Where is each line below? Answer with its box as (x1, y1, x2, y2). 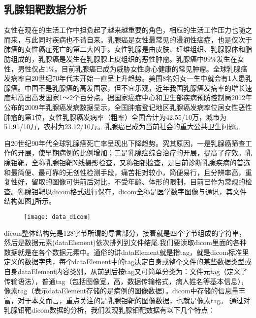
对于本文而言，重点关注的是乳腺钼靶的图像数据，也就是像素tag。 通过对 (17, 295, 251, 305)
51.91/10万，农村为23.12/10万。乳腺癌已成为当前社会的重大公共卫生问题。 (4, 121, 242, 132)
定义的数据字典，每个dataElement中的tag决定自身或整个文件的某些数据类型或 (4, 256, 252, 267)
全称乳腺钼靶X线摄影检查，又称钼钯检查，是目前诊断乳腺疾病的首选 (31, 157, 251, 167)
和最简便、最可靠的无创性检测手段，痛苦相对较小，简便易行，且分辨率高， (4, 167, 245, 177)
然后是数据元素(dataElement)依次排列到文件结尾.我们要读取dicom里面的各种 (4, 237, 247, 247)
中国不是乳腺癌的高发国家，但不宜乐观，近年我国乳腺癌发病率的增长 (24, 82, 245, 93)
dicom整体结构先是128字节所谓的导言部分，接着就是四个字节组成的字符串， (4, 227, 246, 238)
